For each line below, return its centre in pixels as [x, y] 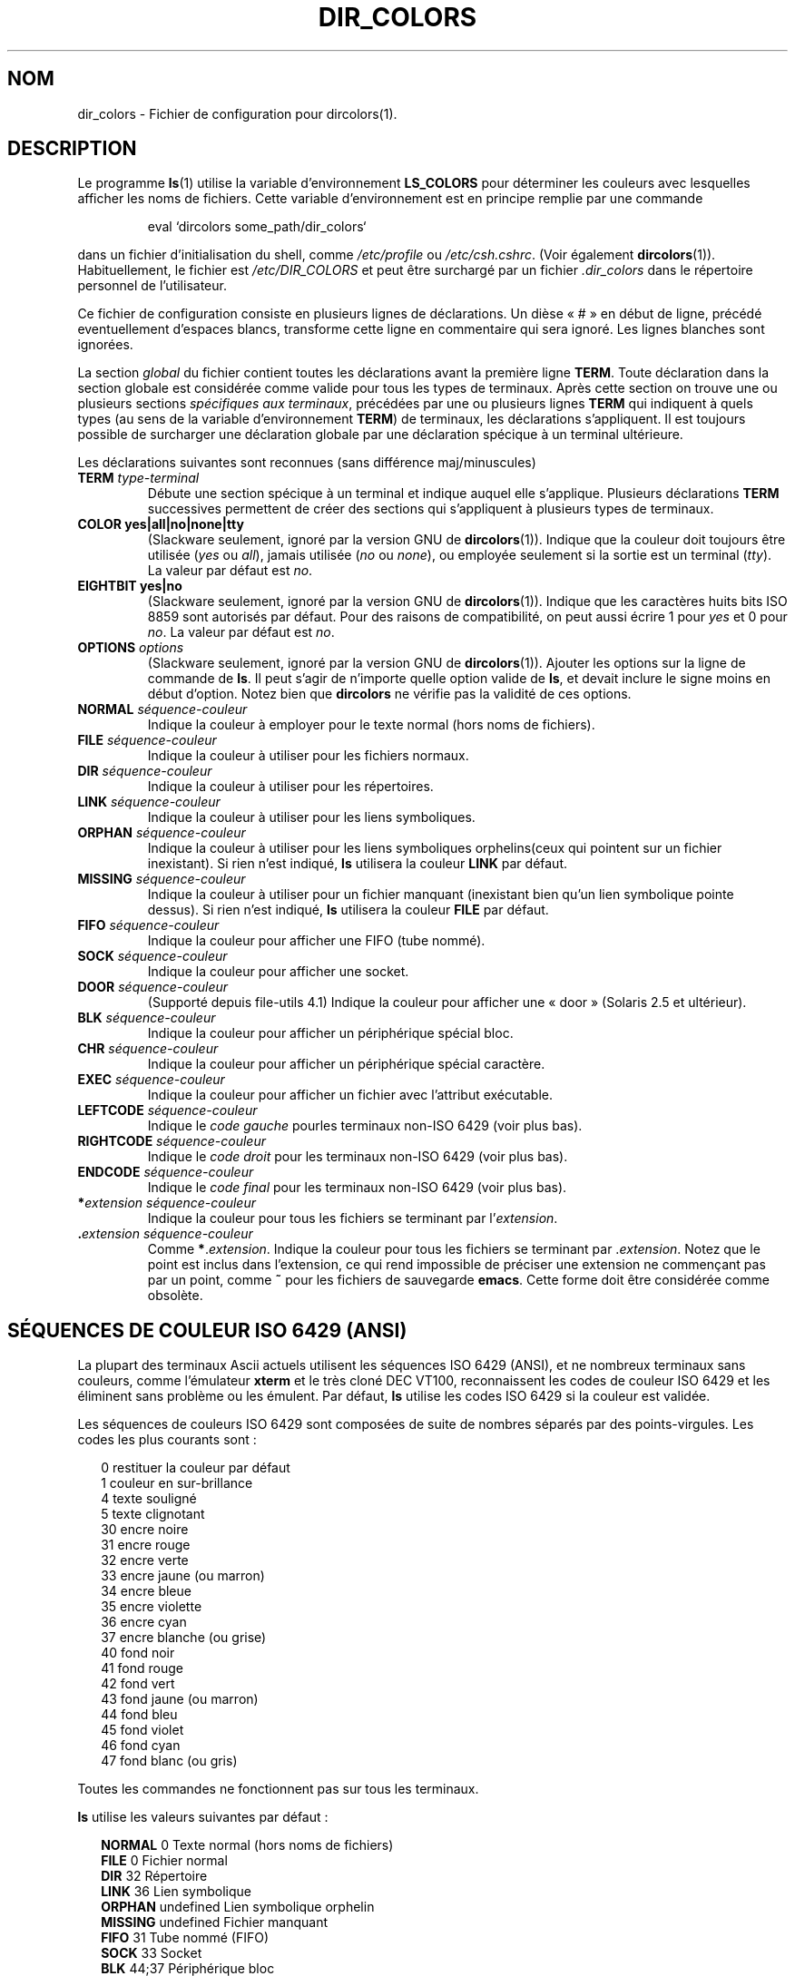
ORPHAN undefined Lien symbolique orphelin [238, 1907]
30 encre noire [145, 1530]
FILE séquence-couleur [147, 740]
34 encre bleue [146, 1591]
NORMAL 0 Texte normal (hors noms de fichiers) [247, 1845]
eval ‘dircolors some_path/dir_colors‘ [257, 227]
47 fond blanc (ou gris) [169, 1761]
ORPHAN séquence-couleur [162, 833]
